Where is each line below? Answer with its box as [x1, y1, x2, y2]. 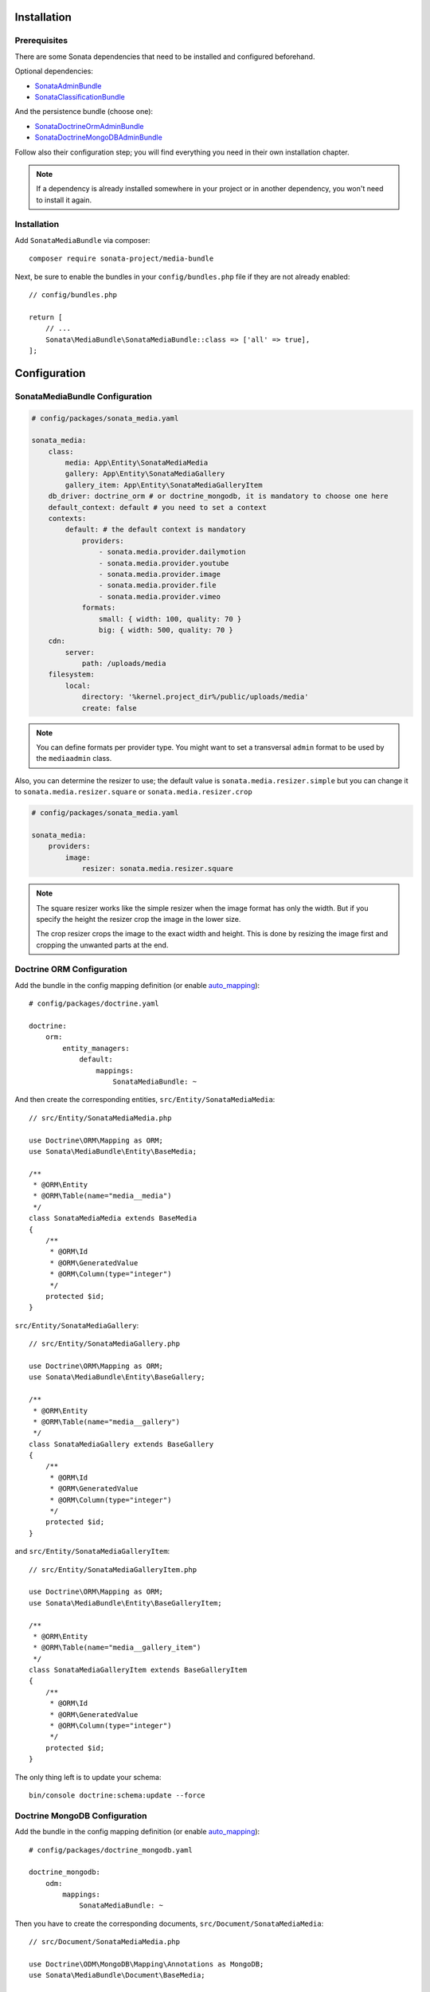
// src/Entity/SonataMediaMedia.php [29, 1113, 172, 1123]
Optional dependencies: [14, 66, 93, 76]
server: [64, 648, 96, 657]
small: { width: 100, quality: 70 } [98, 614, 242, 623]
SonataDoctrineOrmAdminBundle [34, 121, 144, 131]
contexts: [48, 514, 87, 523]
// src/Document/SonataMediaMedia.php [29, 1937, 181, 1947]
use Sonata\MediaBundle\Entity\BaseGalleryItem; [29, 1598, 222, 1607]
